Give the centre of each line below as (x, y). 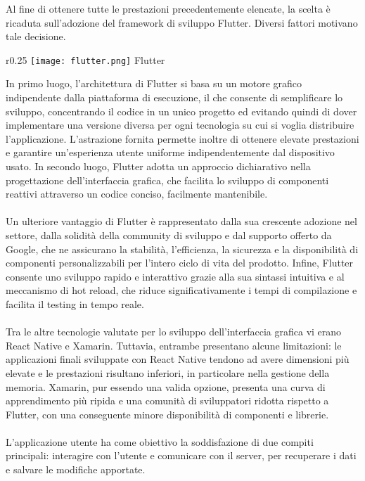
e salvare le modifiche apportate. (76, 469)
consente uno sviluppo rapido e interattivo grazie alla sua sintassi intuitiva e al (175, 276)
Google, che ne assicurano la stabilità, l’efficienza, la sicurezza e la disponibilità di (182, 249)
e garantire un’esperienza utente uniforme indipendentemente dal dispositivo (170, 152)
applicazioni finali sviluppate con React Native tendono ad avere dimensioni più (178, 359)
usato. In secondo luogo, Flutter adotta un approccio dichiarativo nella (158, 166)
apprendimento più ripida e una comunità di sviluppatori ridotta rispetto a (167, 400)
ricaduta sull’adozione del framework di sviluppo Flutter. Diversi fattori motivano (182, 22)
